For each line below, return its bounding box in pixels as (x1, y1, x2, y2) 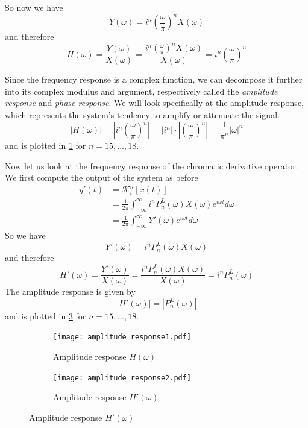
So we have (5, 229, 46, 242)
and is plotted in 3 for (5, 309, 86, 322)
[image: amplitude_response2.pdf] (53, 373, 192, 382)
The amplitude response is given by (5, 285, 136, 298)
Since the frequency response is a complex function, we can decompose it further (5, 73, 303, 86)
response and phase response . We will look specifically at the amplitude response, (5, 96, 304, 109)
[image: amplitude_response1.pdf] (53, 333, 192, 342)
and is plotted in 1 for (5, 139, 86, 152)
